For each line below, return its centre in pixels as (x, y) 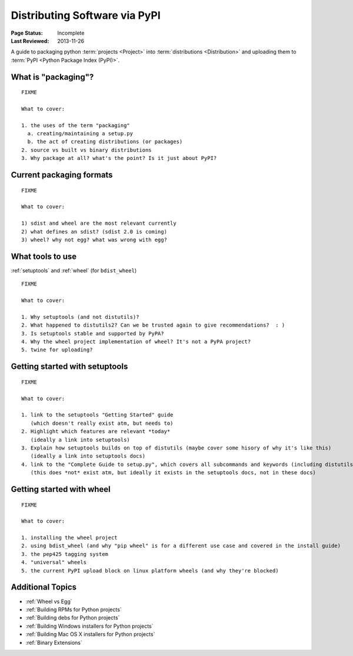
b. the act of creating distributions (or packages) (105, 142)
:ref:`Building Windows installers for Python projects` (89, 626)
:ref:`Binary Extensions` (54, 642)
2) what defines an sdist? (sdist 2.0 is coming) (94, 232)
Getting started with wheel (61, 489)
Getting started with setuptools (69, 367)
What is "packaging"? (52, 77)
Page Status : (27, 33)
